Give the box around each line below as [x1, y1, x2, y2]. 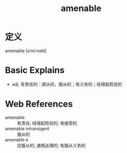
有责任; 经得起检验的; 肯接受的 [17, 120, 77, 126]
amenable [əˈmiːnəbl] [5, 48, 47, 54]
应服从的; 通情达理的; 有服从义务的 [17, 142, 86, 148]
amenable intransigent [5, 125, 50, 131]
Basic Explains [5, 65, 65, 76]
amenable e [5, 137, 28, 142]
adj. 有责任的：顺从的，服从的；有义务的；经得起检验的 [12, 81, 122, 87]
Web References [5, 98, 73, 110]
